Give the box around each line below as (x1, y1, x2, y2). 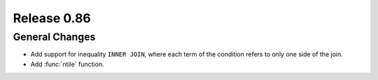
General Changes (13, 31, 96, 43)
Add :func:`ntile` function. (30, 60, 104, 68)
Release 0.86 (13, 10, 91, 26)
